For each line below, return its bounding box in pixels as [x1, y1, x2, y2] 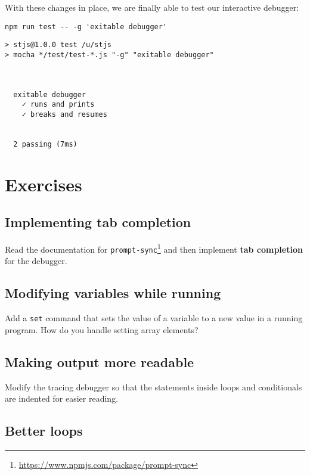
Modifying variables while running [5, 284, 221, 302]
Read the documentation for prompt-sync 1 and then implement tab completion [5, 241, 303, 255]
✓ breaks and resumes [21, 110, 107, 119]
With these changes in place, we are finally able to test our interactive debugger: [5, 1, 299, 13]
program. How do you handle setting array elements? [5, 323, 199, 336]
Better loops [5, 421, 83, 440]
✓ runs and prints [21, 100, 95, 109]
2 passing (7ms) [13, 139, 77, 148]
